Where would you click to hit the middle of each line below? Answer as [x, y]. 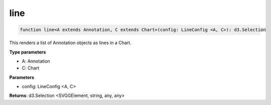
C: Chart [31, 68]
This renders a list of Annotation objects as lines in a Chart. [70, 43]
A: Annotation [36, 61]
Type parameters [28, 52]
